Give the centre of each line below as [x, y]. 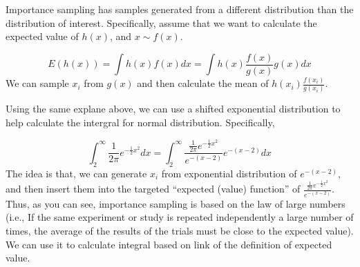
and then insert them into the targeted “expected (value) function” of [153, 189]
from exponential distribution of [229, 173]
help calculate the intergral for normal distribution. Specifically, [140, 122]
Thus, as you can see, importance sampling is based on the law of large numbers [176, 203]
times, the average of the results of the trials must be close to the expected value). [180, 230]
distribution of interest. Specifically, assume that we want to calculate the [161, 22]
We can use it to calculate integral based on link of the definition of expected [169, 244]
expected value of [42, 36]
